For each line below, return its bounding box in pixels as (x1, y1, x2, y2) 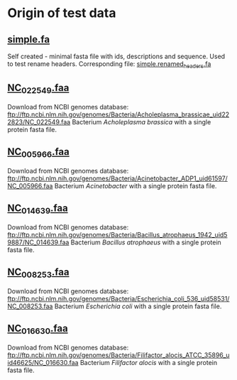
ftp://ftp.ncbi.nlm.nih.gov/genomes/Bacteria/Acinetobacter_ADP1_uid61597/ (7, 174, 228, 183)
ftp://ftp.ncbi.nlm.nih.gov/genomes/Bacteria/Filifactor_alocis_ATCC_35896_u (7, 350, 230, 359)
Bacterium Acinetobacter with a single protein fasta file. (54, 181, 217, 190)
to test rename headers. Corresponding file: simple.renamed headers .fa (7, 60, 211, 70)
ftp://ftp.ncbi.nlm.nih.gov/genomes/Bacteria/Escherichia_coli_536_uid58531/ (7, 294, 230, 303)
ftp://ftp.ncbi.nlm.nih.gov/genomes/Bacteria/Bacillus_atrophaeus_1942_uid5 (7, 230, 228, 239)
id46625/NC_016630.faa (7, 358, 79, 367)
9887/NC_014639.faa (7, 238, 70, 246)
